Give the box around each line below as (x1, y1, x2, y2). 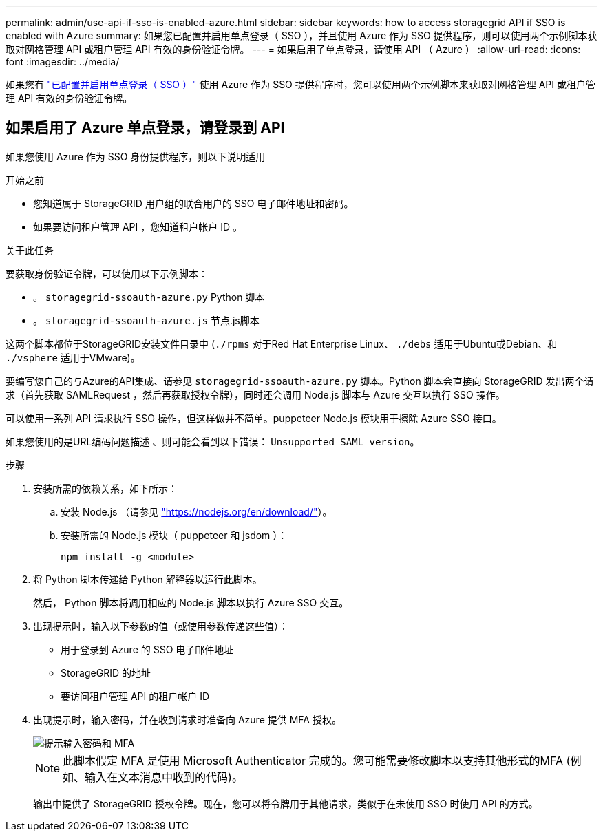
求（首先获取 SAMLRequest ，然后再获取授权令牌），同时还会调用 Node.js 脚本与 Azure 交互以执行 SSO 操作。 (6, 388, 505, 401)
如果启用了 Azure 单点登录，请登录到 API (6, 119, 285, 137)
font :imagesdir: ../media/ (6, 56, 120, 67)
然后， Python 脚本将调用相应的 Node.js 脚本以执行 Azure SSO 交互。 (33, 596, 349, 608)
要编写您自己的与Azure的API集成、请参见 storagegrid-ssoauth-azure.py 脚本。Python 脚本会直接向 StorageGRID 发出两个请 (6, 374, 594, 387)
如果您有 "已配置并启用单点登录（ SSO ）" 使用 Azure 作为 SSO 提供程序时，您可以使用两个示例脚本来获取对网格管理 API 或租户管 (6, 78, 595, 90)
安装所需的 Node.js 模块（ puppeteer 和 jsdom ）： (61, 529, 288, 541)
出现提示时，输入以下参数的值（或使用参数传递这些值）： (33, 619, 288, 632)
